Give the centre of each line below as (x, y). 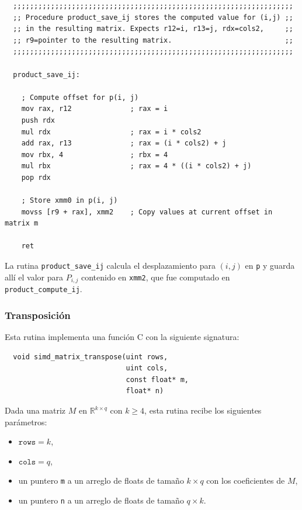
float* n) (145, 391)
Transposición (38, 315)
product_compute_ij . (44, 289)
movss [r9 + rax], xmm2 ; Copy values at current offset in (147, 212)
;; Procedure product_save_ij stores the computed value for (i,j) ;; (153, 17)
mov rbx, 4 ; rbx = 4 (95, 155)
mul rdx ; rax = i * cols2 (111, 132)
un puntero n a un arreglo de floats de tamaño (101, 500)
